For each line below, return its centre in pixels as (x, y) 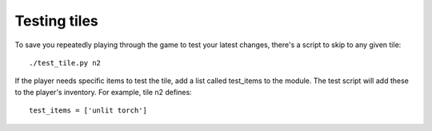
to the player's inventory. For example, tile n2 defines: (103, 92)
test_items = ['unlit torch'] (88, 111)
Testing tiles (57, 21)
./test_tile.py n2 (65, 63)
